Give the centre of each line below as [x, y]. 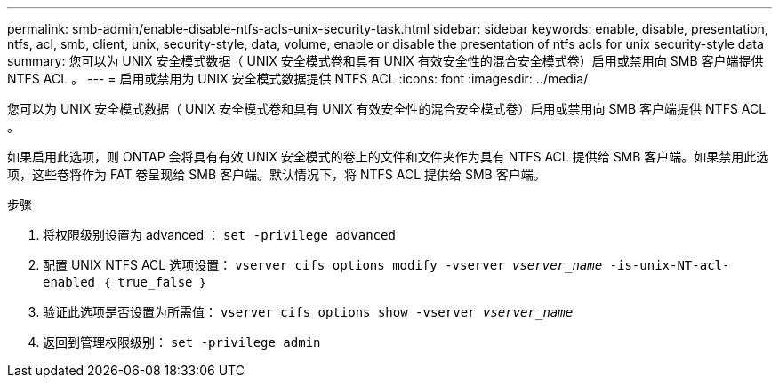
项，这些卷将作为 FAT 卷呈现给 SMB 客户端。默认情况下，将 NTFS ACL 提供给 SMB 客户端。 [277, 174]
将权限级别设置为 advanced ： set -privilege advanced [219, 235]
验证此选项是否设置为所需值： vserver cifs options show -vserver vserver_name [308, 312]
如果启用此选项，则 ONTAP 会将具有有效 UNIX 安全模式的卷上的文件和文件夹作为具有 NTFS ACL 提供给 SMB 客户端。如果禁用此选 [388, 157]
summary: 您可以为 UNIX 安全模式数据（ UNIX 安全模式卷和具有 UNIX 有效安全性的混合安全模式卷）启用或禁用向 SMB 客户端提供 [385, 61]
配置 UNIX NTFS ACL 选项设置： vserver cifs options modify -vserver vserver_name [323, 265]
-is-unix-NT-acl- [670, 265]
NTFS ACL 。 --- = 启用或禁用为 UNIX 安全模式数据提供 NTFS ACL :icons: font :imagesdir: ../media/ [298, 79]
